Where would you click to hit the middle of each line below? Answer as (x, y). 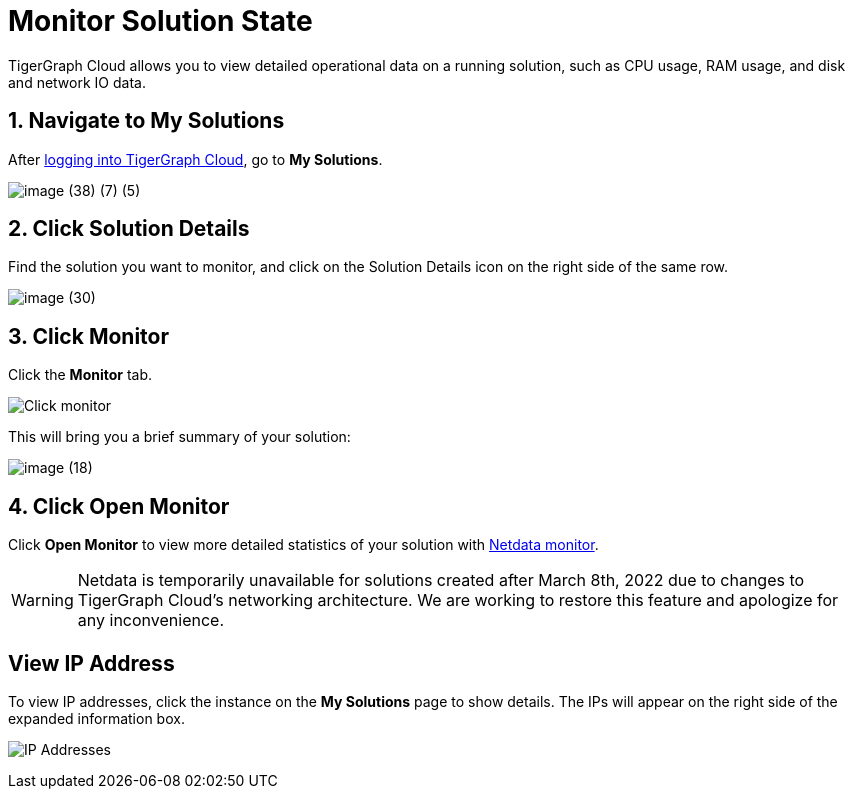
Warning (42, 600)
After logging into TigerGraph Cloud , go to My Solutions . (195, 159)
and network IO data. (77, 82)
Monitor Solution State (160, 21)
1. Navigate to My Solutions (146, 121)
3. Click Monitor (89, 336)
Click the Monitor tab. (80, 375)
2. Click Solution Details (129, 229)
